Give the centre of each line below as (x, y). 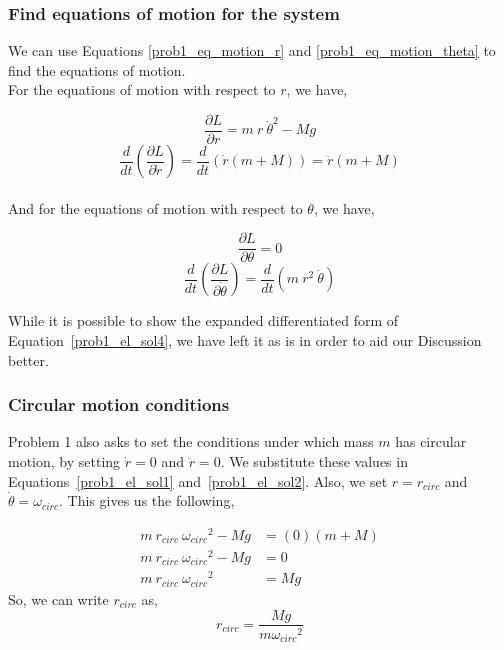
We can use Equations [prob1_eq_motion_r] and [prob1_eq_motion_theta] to (252, 50)
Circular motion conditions (119, 404)
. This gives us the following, (147, 500)
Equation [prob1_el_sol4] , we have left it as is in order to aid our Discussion (245, 339)
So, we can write (58, 598)
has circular (431, 441)
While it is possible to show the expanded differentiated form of (203, 320)
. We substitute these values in (314, 460)
